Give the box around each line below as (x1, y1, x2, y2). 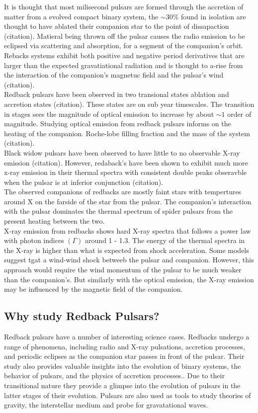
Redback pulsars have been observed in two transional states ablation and (4, 89, 229, 99)
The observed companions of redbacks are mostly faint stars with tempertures (4, 186, 242, 197)
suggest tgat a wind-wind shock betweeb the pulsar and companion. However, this (4, 254, 254, 265)
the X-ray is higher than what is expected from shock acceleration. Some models (4, 245, 249, 255)
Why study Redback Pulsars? (4, 308, 160, 324)
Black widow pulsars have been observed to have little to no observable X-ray (4, 147, 240, 158)
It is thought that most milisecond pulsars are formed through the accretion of (4, 1, 244, 11)
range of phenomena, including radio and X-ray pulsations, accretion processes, (4, 341, 245, 351)
